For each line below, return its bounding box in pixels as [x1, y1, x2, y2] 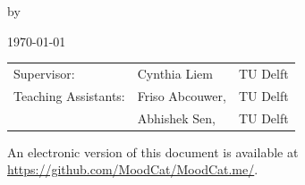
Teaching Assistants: [13, 86, 125, 105]
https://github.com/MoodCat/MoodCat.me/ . [7, 160, 258, 179]
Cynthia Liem [137, 63, 213, 82]
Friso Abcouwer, [137, 86, 226, 105]
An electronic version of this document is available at [7, 142, 299, 161]
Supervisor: [13, 63, 75, 82]
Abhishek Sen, [137, 108, 216, 127]
